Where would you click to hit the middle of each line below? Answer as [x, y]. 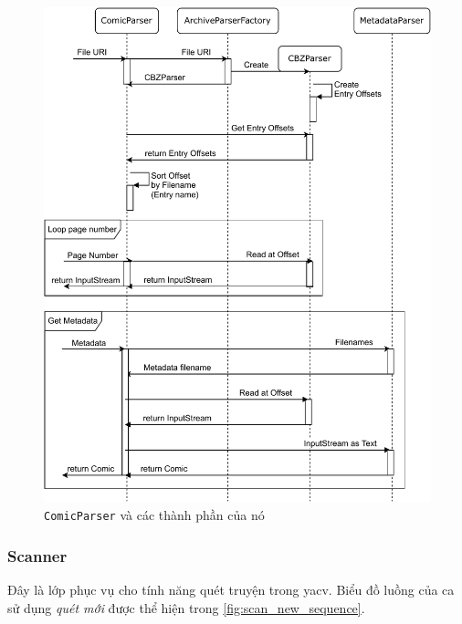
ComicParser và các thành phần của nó [154, 515]
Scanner [37, 555]
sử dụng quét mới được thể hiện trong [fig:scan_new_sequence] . [186, 607]
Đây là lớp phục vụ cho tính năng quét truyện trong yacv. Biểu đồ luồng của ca [231, 590]
